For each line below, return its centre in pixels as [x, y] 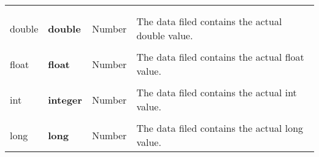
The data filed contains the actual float [220, 57]
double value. [165, 35]
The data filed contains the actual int [217, 92]
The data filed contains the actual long [220, 128]
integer [65, 99]
